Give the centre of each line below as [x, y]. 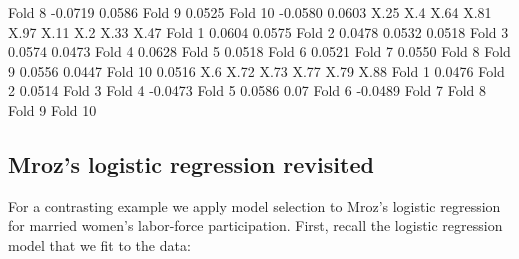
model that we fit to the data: [99, 244]
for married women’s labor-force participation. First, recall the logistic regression [255, 225]
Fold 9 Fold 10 [52, 109]
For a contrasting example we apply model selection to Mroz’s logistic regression [254, 205]
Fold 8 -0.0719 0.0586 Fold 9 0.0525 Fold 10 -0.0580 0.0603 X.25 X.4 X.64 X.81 [250, 12]
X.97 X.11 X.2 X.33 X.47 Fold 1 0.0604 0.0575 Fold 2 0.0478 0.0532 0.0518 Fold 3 [258, 31]
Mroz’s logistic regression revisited [191, 163]
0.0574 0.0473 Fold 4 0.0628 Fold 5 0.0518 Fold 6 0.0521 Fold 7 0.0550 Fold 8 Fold [259, 51]
